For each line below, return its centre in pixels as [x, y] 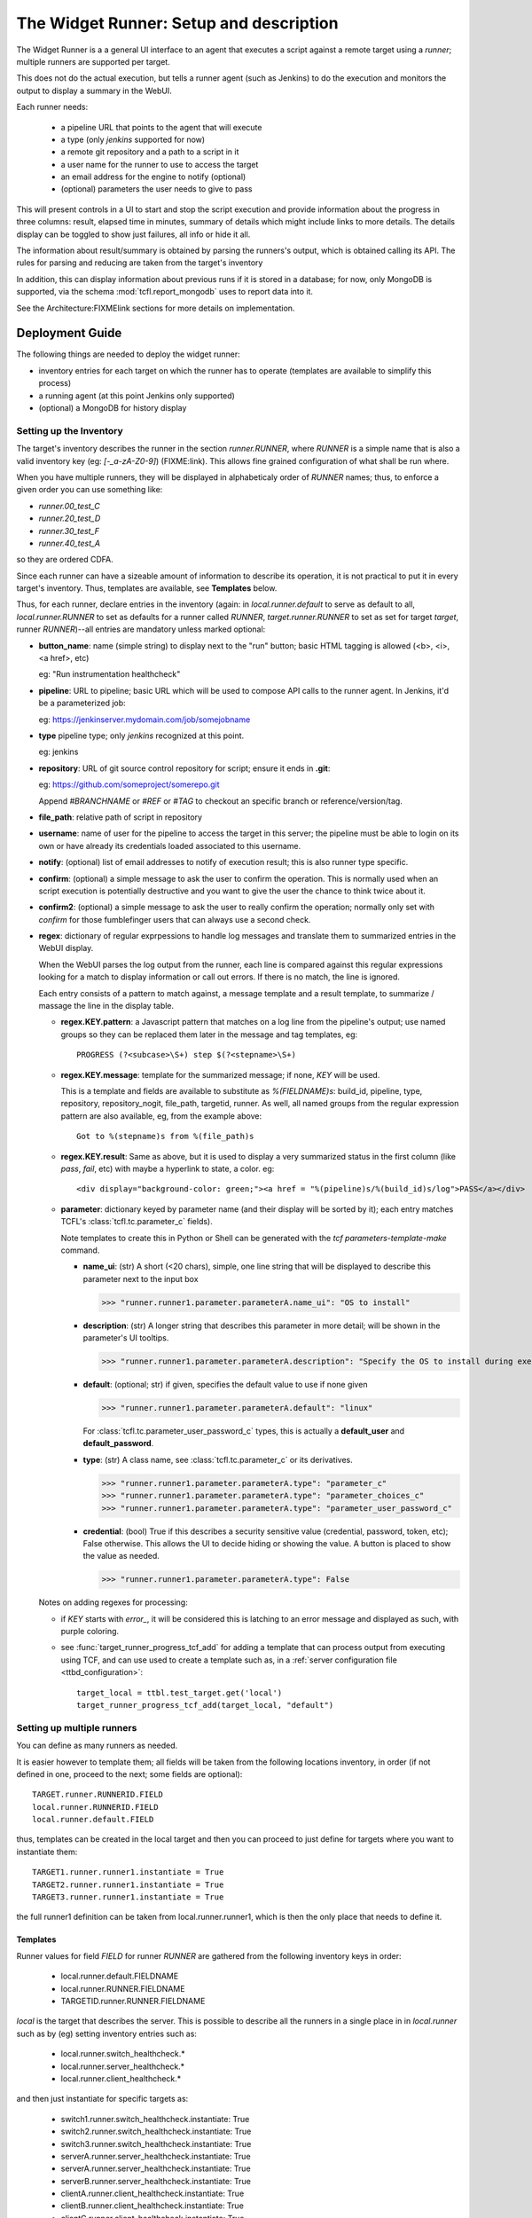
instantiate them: [47, 1852]
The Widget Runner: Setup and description [177, 23]
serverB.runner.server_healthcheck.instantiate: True [156, 2181]
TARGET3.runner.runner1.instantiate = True [128, 1897]
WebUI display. [66, 948]
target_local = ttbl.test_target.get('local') [180, 1693]
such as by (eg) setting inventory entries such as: [106, 2033]
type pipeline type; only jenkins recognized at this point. [141, 735]
